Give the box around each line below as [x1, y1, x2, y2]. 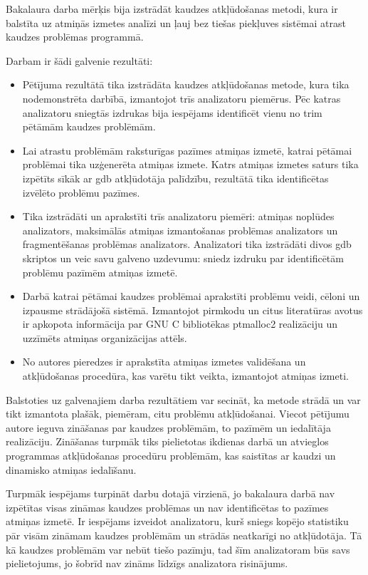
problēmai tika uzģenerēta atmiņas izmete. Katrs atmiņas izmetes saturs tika [22, 157, 359, 172]
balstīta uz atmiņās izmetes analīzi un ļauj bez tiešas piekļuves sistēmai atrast [6, 15, 346, 30]
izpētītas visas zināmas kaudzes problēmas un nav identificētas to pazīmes [6, 499, 329, 514]
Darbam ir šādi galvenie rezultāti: [6, 53, 153, 68]
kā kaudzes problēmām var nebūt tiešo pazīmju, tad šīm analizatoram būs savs [6, 542, 350, 556]
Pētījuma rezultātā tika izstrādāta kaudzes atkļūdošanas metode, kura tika [22, 77, 349, 92]
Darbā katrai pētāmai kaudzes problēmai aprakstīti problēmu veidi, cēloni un [22, 289, 360, 304]
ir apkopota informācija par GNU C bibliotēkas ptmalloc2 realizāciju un [22, 316, 337, 331]
